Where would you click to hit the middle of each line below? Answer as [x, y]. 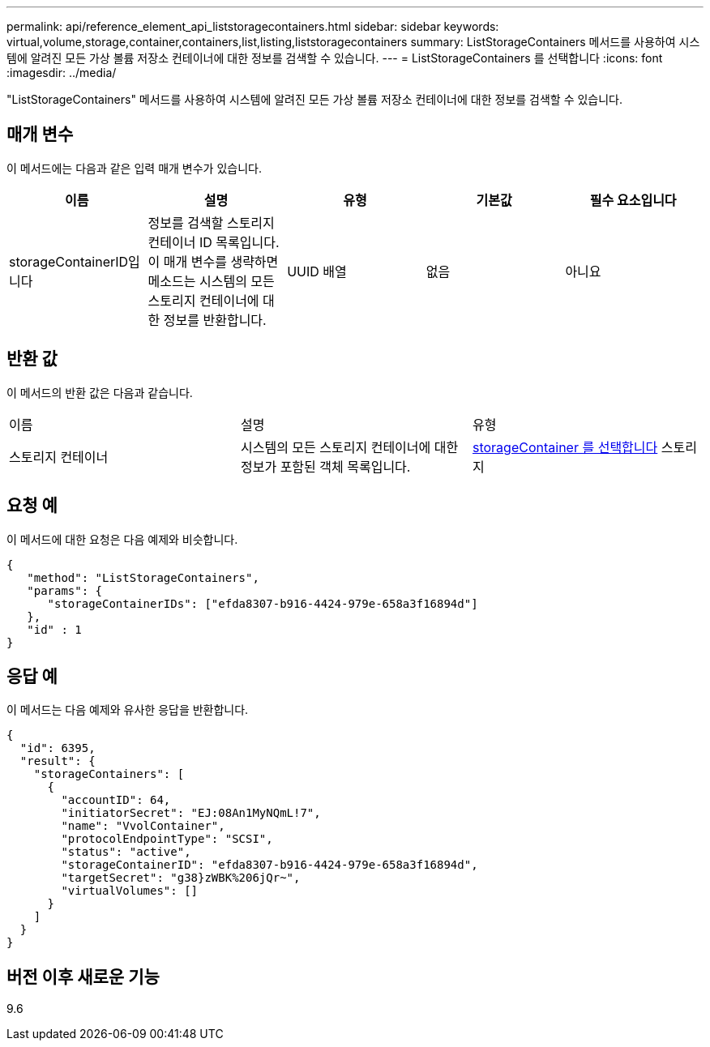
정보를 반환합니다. [215, 320]
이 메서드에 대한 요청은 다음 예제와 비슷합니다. [122, 539]
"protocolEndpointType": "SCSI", [167, 839]
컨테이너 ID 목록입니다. [214, 242]
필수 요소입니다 [633, 200]
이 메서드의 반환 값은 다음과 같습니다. [100, 392]
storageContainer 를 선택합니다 [565, 447]
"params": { [65, 590]
